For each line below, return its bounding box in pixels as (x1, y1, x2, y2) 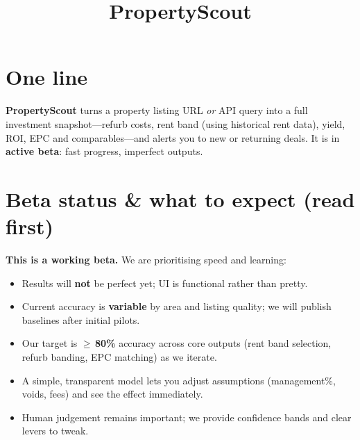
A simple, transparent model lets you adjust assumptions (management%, (22, 373, 336, 387)
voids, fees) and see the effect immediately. (22, 386, 203, 401)
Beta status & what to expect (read (6, 184, 355, 213)
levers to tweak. (22, 423, 89, 438)
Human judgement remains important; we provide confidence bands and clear (22, 409, 352, 424)
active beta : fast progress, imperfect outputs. (6, 144, 203, 158)
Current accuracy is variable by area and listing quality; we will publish (22, 299, 332, 313)
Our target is (22, 336, 78, 350)
